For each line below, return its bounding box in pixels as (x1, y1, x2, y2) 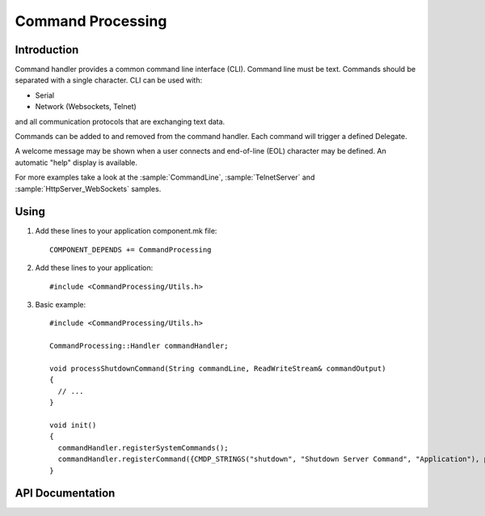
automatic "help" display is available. (15, 158, 137, 167)
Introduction (15, 43, 79, 57)
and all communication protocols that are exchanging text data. (15, 116, 226, 126)
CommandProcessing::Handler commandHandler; (49, 341, 230, 351)
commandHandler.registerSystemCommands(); (57, 443, 230, 452)
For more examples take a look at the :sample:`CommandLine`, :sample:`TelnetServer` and (15, 172, 315, 182)
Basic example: (35, 300, 86, 310)
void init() (49, 421, 97, 429)
